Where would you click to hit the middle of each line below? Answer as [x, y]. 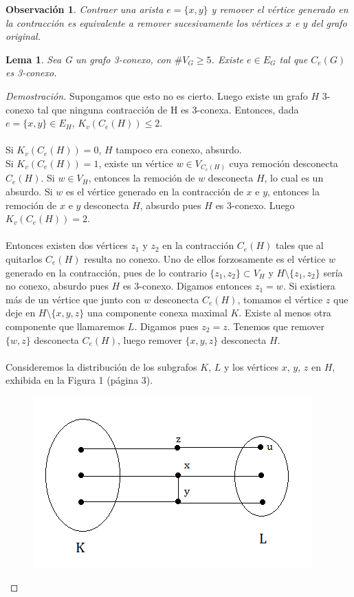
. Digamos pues [166, 326]
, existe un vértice [136, 163]
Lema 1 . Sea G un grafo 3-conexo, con [88, 59]
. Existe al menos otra [285, 313]
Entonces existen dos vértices [67, 245]
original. [23, 36]
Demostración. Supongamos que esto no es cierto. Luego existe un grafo [157, 95]
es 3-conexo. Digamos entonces [187, 286]
